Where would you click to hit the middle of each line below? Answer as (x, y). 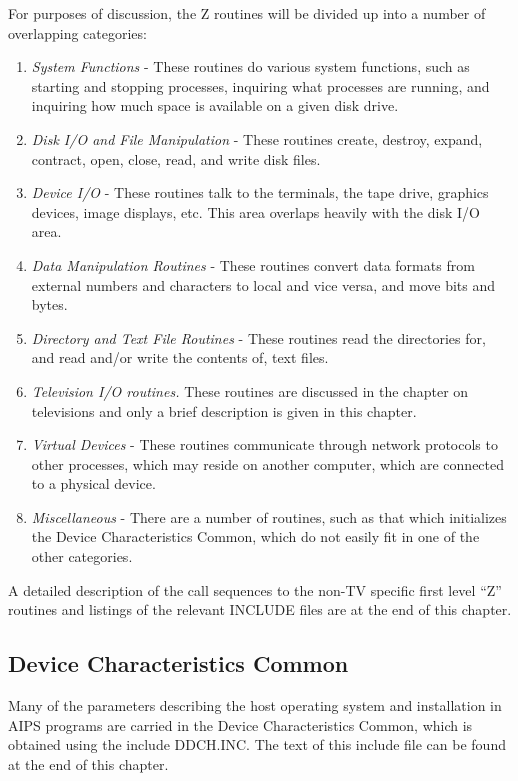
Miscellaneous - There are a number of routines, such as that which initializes (269, 516)
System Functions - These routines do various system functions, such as (250, 66)
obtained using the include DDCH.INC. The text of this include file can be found (257, 744)
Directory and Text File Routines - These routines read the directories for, (258, 337)
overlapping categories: (77, 32)
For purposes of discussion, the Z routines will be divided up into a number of (247, 13)
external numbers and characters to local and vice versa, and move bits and (263, 284)
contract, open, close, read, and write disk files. (176, 158)
